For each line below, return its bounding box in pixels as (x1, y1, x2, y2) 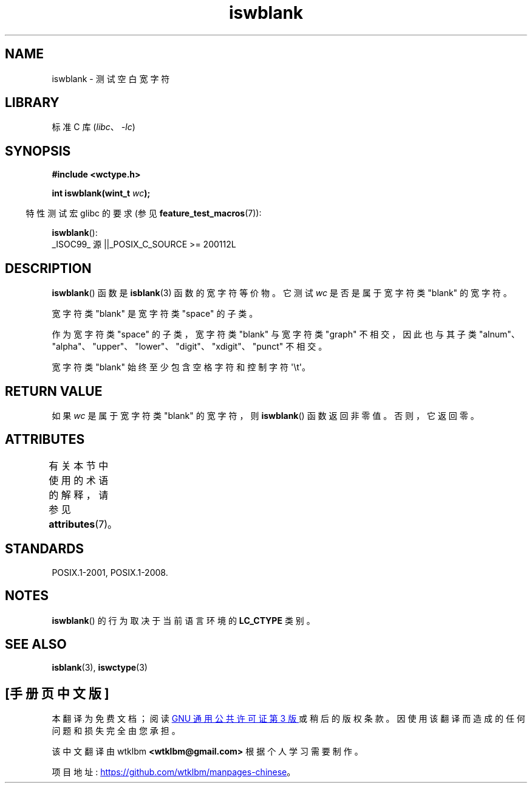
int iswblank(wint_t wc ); (52, 188, 151, 199)
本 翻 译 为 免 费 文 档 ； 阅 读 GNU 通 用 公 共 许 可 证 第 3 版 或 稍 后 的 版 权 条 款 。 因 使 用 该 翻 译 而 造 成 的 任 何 (52, 713, 525, 724)
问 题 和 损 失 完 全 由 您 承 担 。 (52, 725, 180, 736)
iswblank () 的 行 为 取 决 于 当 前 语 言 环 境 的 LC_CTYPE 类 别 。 (52, 615, 315, 626)
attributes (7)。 (49, 517, 118, 530)
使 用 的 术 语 (49, 474, 109, 486)
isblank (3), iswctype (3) (52, 662, 148, 673)
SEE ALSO (5, 636, 67, 652)
